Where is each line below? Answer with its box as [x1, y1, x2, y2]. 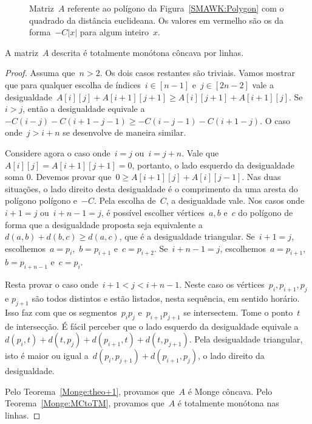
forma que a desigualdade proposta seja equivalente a [5, 218, 203, 231]
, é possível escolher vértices [101, 206, 205, 218]
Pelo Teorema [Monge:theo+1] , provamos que [5, 384, 175, 397]
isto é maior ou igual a [5, 349, 89, 362]
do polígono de [238, 206, 293, 218]
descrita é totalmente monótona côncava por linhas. [52, 46, 244, 58]
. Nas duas [242, 170, 281, 183]
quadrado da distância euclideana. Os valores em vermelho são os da [29, 13, 283, 26]
